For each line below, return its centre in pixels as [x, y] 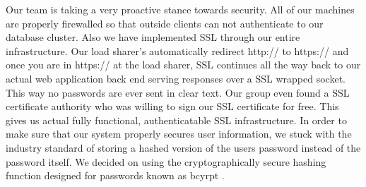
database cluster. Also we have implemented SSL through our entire [153, 37]
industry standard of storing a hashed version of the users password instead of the [183, 147]
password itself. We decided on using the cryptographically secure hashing [166, 161]
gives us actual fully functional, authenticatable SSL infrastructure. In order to [176, 120]
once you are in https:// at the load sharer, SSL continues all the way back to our [183, 65]
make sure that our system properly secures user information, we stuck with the [179, 134]
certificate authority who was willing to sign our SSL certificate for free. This [172, 106]
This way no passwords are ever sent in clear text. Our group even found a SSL [178, 92]
